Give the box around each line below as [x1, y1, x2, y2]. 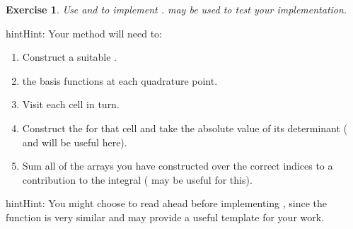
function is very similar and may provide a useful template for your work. [6, 209, 325, 224]
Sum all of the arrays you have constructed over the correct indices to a [22, 158, 333, 173]
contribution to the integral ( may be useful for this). [22, 172, 253, 187]
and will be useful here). [22, 134, 127, 149]
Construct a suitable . [22, 49, 117, 64]
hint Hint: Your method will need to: [6, 25, 162, 40]
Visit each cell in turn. [22, 97, 120, 112]
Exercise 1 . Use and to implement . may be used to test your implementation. [6, 2, 347, 16]
